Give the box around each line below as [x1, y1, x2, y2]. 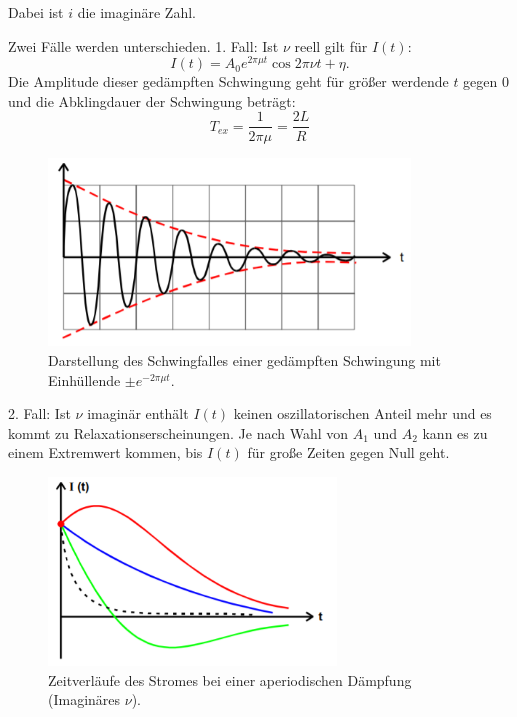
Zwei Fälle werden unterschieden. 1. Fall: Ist [8, 35, 279, 56]
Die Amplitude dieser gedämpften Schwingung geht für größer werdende [8, 71, 449, 92]
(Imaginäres [48, 689, 121, 710]
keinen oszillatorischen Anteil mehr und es [233, 403, 492, 424]
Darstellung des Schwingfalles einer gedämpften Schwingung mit [48, 350, 441, 371]
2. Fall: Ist [8, 403, 71, 424]
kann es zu [422, 422, 488, 443]
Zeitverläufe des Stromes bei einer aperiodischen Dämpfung [48, 669, 412, 690]
